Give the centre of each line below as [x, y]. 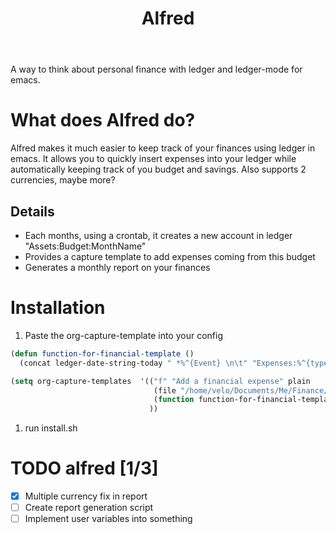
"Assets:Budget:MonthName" [85, 246]
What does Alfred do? [103, 120]
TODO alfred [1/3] [84, 468]
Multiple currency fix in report [86, 496]
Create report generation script [89, 508]
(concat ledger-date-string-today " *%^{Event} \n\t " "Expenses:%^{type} [176, 363]
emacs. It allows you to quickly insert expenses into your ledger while [153, 159]
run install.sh [51, 428]
